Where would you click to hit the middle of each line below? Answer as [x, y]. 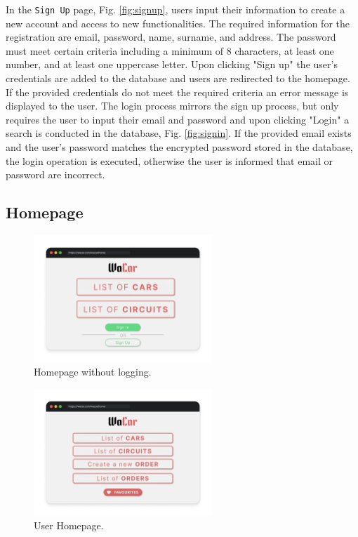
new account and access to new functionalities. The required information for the [178, 23]
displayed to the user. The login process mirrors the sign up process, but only [172, 106]
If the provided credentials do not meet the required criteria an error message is [177, 92]
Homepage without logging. [93, 372]
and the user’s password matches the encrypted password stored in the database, [179, 147]
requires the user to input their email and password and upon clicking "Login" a [178, 119]
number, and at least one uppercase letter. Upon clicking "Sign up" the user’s [172, 64]
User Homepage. [69, 525]
